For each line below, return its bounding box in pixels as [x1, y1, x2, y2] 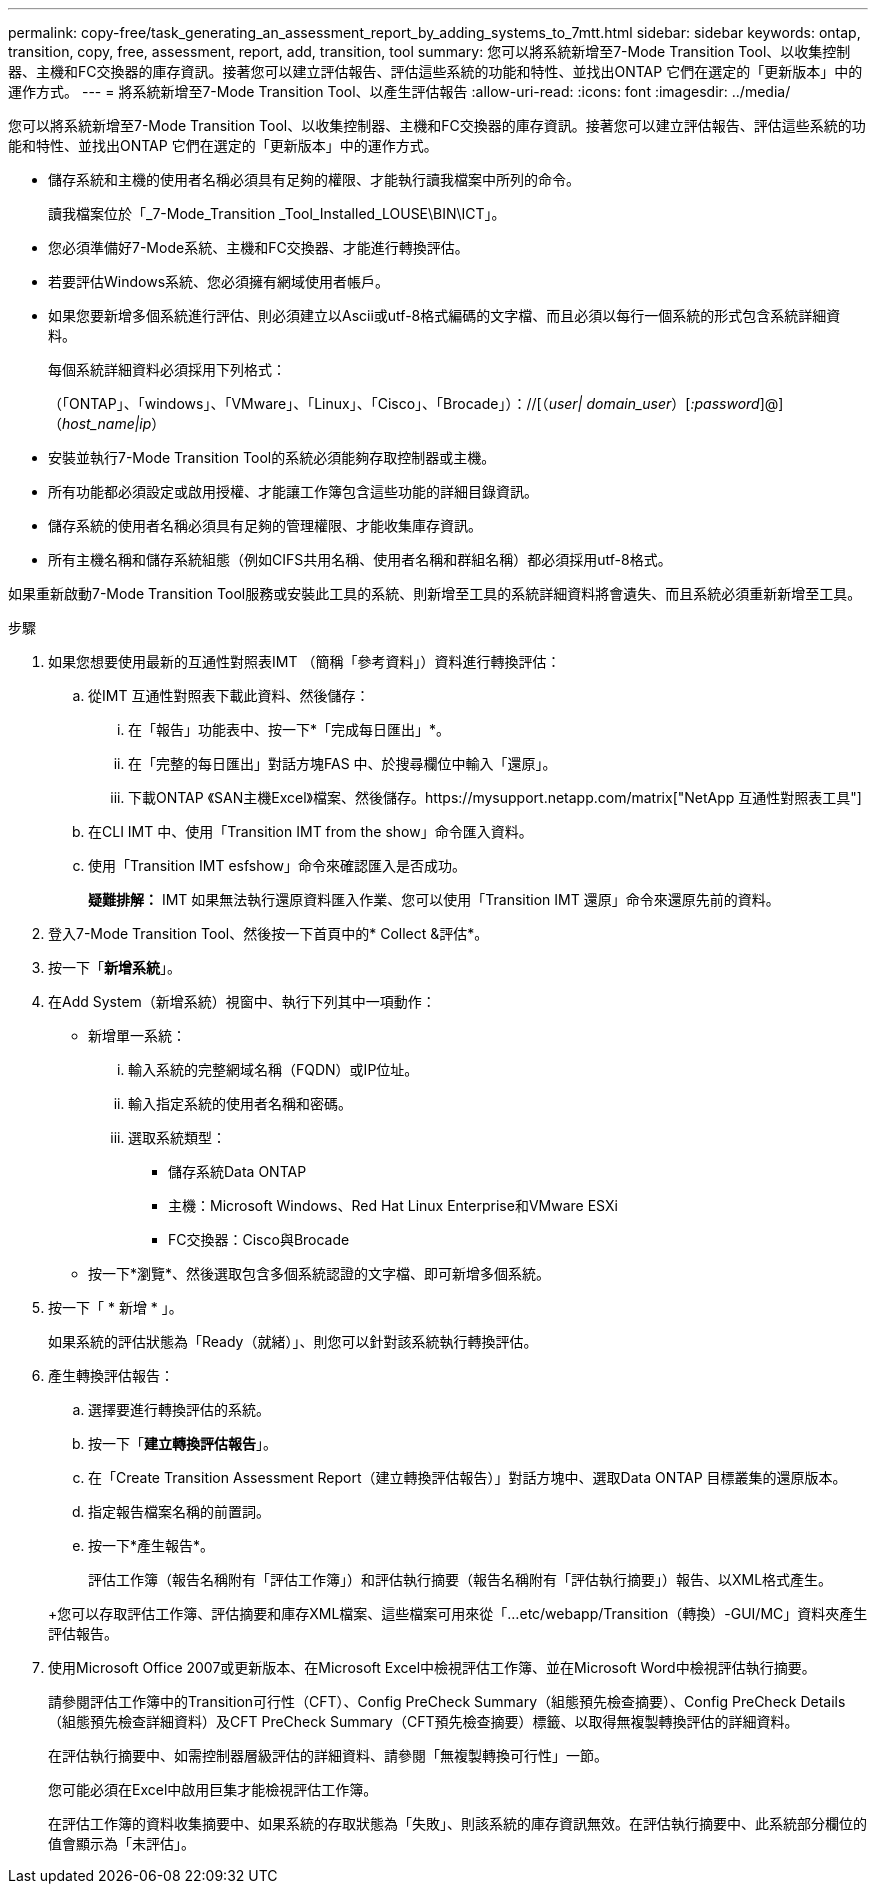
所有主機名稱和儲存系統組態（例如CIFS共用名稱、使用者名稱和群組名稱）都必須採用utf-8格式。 [48, 551, 672, 568]
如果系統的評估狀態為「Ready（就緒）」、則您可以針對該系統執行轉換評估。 [48, 1333, 538, 1350]
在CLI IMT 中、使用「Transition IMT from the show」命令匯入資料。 [88, 823, 533, 840]
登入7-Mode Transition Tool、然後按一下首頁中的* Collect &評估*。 [48, 925, 489, 942]
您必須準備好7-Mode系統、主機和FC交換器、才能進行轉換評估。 [48, 239, 469, 256]
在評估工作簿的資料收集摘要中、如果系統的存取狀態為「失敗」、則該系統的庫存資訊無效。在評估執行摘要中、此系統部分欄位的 [48, 1815, 867, 1832]
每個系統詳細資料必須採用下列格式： [48, 361, 286, 378]
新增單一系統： [88, 1027, 186, 1044]
